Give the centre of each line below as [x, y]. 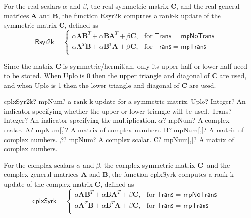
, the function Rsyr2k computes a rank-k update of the [139, 15]
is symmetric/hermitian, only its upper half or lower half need [155, 66]
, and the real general [208, 6]
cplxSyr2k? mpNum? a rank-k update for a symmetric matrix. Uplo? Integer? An [125, 101]
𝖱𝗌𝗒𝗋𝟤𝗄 [45, 42]
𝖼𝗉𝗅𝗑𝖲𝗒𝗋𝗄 [45, 201]
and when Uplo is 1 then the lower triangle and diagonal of [92, 85]
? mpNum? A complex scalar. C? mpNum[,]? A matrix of [149, 139]
